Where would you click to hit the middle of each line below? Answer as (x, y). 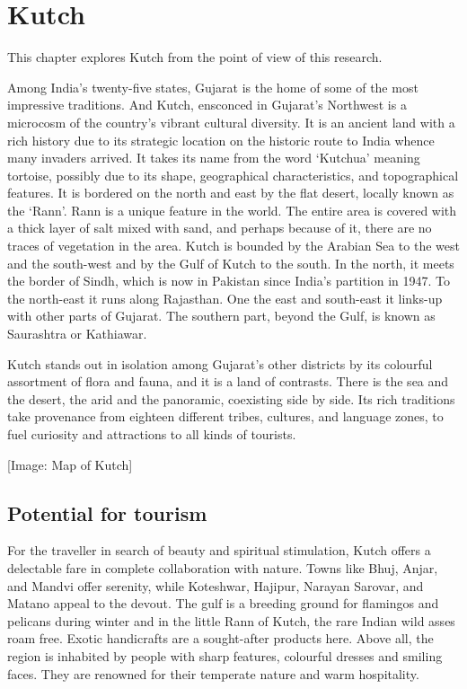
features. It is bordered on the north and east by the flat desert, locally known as (231, 193)
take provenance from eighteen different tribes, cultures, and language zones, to (225, 416)
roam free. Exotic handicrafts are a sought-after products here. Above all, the (220, 638)
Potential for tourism (107, 512)
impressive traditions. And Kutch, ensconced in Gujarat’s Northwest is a (207, 105)
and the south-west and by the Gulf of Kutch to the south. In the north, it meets (231, 263)
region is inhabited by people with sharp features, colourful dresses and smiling (225, 655)
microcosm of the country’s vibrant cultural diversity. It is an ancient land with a (231, 122)
